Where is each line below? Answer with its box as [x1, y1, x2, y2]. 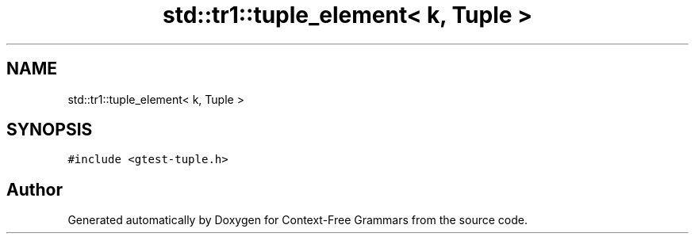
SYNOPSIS [6, 120, 93, 140]
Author [6, 179, 63, 200]
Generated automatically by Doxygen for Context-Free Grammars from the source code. [67, 213, 528, 227]
